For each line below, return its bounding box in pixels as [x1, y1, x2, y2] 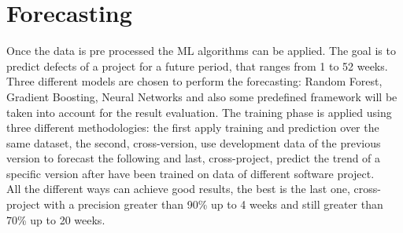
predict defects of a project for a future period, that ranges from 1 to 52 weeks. [6, 57, 388, 74]
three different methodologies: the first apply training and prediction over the [6, 119, 379, 136]
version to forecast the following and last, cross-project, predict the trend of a [6, 150, 381, 166]
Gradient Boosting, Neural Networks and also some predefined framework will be [6, 88, 397, 104]
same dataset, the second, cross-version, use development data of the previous [6, 134, 381, 151]
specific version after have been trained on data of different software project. [6, 165, 375, 181]
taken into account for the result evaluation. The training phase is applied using [6, 104, 392, 120]
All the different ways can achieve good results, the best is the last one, [6, 180, 350, 197]
